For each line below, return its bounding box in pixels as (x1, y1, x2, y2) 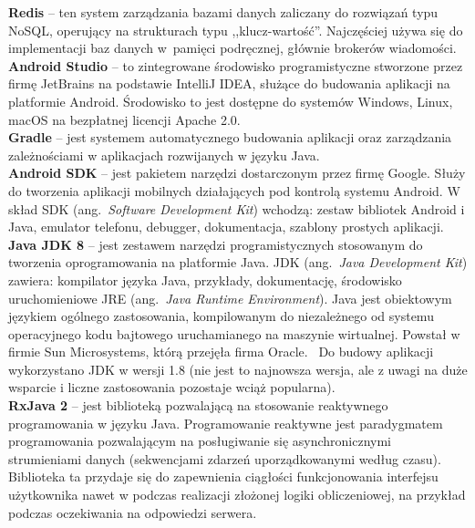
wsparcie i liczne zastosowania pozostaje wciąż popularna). (8, 378, 336, 397)
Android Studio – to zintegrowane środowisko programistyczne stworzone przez (8, 56, 463, 75)
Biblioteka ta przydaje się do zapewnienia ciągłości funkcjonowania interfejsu (8, 467, 439, 486)
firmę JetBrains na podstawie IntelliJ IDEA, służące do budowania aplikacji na (8, 74, 450, 93)
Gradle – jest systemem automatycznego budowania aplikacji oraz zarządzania (8, 128, 452, 147)
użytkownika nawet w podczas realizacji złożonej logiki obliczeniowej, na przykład (8, 485, 466, 504)
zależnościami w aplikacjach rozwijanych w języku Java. (8, 145, 320, 164)
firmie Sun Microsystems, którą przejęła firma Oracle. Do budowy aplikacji (8, 342, 434, 361)
